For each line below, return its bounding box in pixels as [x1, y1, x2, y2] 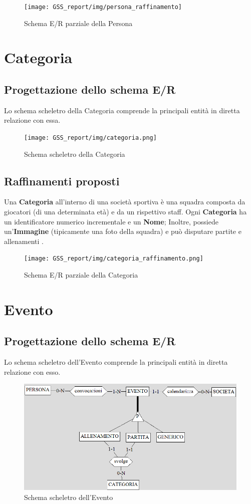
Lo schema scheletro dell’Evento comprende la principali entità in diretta [4, 357, 228, 367]
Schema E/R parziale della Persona [24, 18, 133, 28]
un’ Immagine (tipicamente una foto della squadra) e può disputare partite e [4, 226, 241, 236]
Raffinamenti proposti [4, 173, 120, 188]
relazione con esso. [4, 366, 61, 377]
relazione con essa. [4, 115, 61, 125]
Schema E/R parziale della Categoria [24, 270, 138, 280]
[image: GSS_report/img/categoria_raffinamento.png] [24, 255, 203, 263]
